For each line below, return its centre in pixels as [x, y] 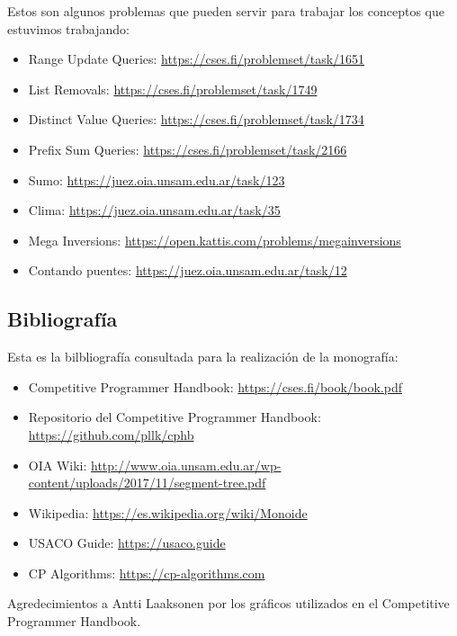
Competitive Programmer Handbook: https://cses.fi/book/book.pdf [215, 386]
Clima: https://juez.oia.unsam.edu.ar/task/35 [154, 210]
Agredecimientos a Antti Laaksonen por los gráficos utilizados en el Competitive [228, 603]
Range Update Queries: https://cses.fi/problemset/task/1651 [197, 59]
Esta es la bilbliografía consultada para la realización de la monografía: [203, 357]
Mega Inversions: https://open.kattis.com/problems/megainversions [215, 240]
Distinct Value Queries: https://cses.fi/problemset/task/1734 [196, 119]
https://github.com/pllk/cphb [111, 434]
